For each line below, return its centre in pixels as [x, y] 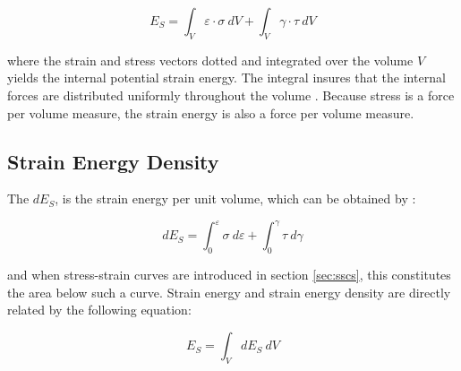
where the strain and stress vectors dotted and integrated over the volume [210, 60]
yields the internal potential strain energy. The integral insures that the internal [226, 78]
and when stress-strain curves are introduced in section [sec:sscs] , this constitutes [229, 275]
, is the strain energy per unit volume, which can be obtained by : [235, 198]
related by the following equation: [99, 310]
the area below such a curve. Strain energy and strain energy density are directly [229, 292]
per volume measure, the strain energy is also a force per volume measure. [211, 112]
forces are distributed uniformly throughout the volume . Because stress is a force [231, 95]
